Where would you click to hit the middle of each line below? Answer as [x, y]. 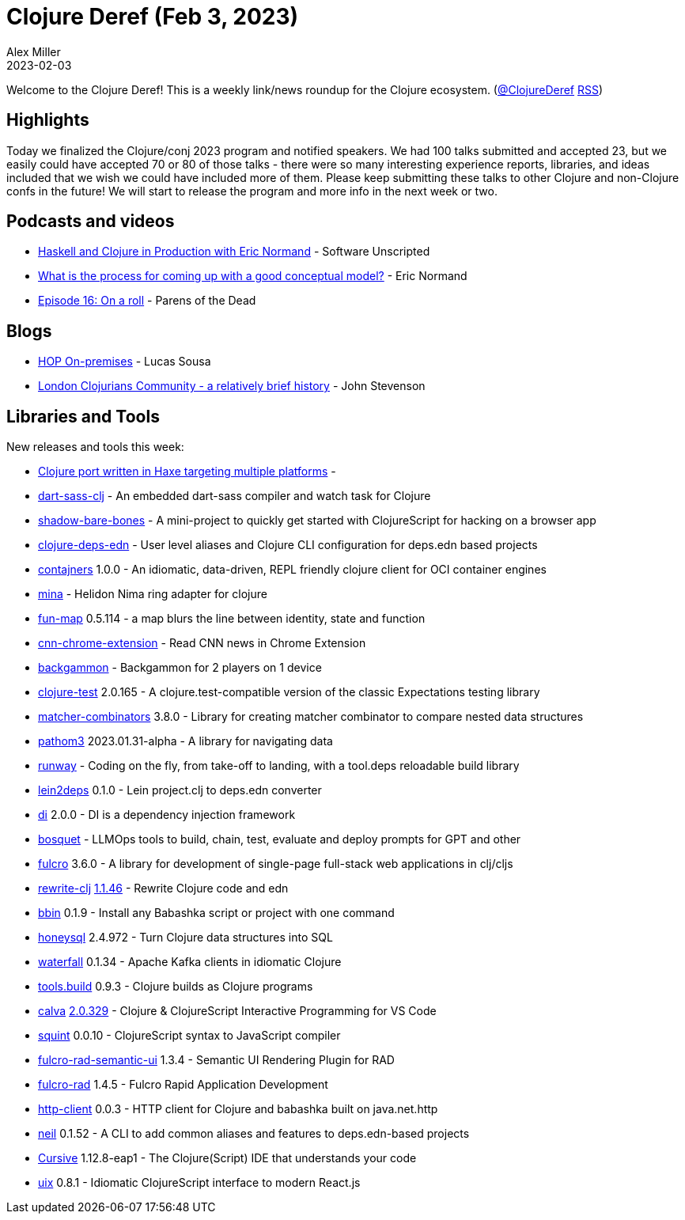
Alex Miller [34, 51]
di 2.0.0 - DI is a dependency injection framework [167, 815]
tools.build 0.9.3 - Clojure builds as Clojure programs [176, 987]
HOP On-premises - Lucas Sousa [125, 362]
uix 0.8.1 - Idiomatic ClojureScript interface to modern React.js [199, 1183]
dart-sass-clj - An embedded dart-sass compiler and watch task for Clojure [235, 496]
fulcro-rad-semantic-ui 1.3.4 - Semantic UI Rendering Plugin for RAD [216, 1060]
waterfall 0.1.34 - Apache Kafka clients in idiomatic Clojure [190, 962]
